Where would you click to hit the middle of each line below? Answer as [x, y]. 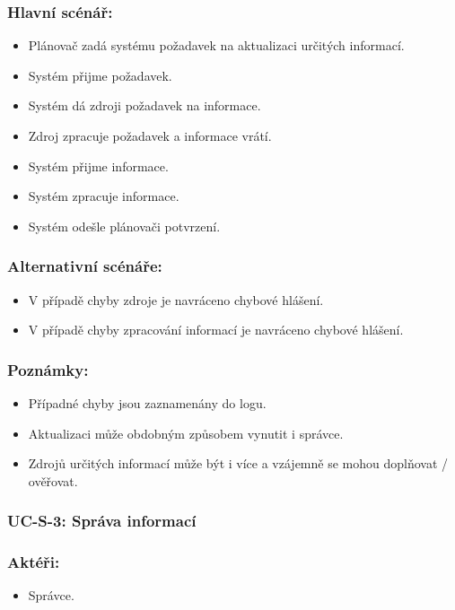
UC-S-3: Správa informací [102, 521]
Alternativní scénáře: [85, 266]
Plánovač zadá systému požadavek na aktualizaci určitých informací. [216, 45]
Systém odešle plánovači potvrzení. [124, 226]
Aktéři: [34, 562]
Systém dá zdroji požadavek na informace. [144, 105]
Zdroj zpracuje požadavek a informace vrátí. [150, 135]
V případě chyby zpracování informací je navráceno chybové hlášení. [216, 330]
